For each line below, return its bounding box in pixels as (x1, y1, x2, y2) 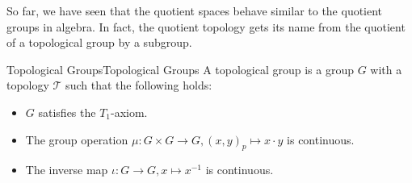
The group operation (25, 131, 128, 148)
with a (370, 60, 402, 77)
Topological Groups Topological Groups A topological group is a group (6, 60, 355, 77)
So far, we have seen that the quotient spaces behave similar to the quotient (6, 2, 383, 19)
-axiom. (111, 103, 148, 120)
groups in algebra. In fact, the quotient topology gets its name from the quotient (6, 18, 406, 35)
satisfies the (38, 103, 96, 120)
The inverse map (25, 161, 108, 178)
